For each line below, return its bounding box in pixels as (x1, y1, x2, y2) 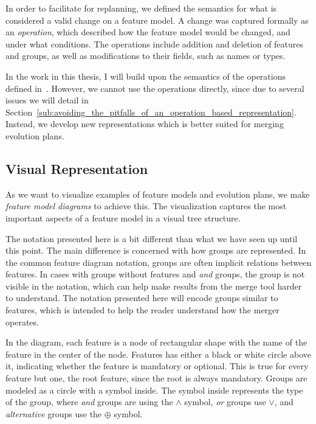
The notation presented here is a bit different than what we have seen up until (5, 232, 298, 245)
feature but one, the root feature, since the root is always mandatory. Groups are (5, 372, 307, 384)
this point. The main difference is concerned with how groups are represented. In (5, 244, 306, 257)
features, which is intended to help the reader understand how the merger (5, 304, 280, 316)
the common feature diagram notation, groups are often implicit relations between (5, 255, 312, 268)
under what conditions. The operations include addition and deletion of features (5, 37, 304, 50)
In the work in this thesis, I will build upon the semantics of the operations (5, 69, 286, 82)
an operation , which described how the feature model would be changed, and (5, 26, 290, 38)
